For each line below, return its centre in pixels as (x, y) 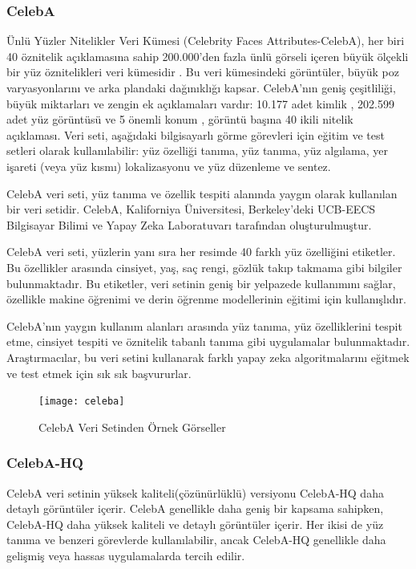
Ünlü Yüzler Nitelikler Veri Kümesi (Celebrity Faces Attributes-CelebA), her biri (206, 41)
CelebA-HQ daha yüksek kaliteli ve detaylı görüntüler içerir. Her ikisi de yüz (195, 524)
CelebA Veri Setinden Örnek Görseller (132, 427)
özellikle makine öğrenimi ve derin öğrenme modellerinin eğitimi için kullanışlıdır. (206, 299)
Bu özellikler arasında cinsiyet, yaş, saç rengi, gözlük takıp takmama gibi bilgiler (204, 267)
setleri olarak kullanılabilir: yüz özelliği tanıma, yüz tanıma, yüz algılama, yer (197, 150)
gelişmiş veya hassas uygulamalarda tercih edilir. (126, 555)
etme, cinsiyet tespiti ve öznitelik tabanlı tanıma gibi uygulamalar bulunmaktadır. (208, 341)
